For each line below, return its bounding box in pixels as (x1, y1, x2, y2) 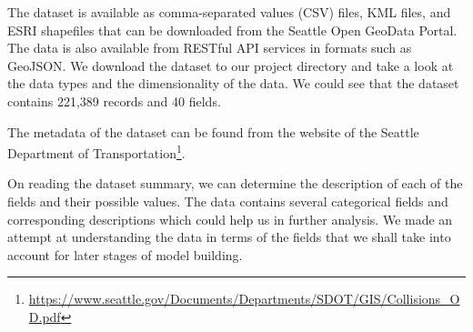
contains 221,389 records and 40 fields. (7, 91, 221, 110)
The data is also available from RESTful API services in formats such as (7, 38, 412, 57)
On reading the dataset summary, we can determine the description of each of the (7, 174, 463, 193)
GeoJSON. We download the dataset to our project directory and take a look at (7, 55, 454, 75)
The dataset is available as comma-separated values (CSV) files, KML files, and (7, 3, 451, 21)
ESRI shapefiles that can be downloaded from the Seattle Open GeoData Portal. (7, 20, 458, 39)
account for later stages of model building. (7, 245, 243, 264)
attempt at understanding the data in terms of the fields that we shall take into (7, 227, 451, 246)
